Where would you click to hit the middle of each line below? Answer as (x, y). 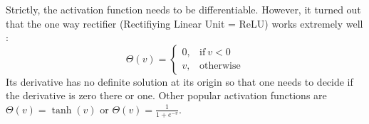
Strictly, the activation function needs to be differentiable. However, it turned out (183, 9)
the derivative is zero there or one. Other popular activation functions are (166, 95)
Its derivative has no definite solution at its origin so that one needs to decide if (180, 81)
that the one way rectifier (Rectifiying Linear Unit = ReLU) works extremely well (184, 23)
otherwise (220, 66)
